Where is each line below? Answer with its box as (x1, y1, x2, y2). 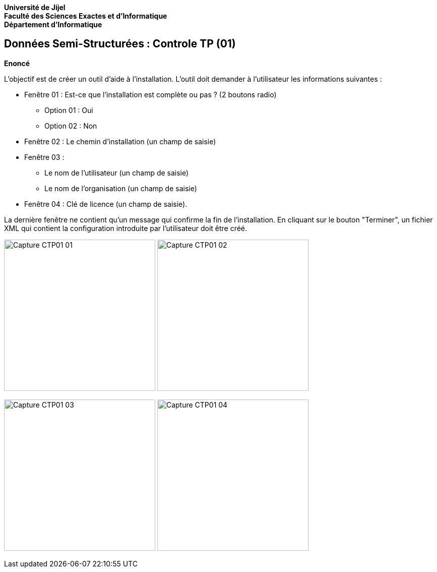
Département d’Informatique (4, 20, 102, 29)
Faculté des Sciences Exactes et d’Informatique (4, 12, 167, 20)
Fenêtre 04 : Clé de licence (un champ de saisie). (24, 199, 188, 208)
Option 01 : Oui (44, 105, 93, 115)
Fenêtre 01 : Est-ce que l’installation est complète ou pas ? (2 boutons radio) (24, 90, 277, 99)
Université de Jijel (4, 3, 66, 12)
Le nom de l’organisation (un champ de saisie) (44, 184, 197, 193)
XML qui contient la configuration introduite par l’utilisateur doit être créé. (4, 223, 247, 233)
